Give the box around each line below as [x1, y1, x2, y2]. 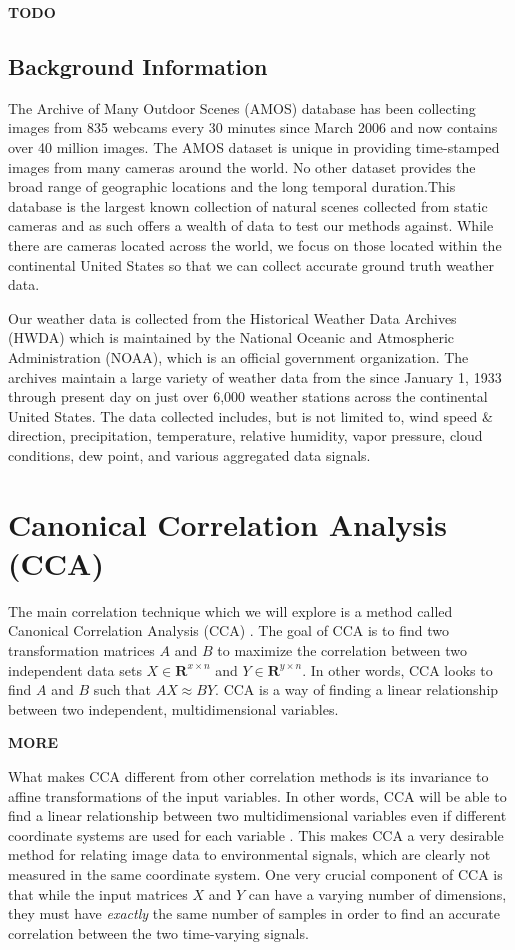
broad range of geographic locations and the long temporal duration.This [8, 176, 456, 197]
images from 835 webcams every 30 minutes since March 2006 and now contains [8, 117, 498, 138]
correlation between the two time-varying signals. [8, 922, 309, 943]
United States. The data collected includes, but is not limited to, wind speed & [8, 405, 493, 426]
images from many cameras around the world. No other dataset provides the [8, 156, 476, 177]
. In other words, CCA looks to [302, 659, 493, 680]
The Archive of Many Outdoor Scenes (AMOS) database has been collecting [8, 97, 476, 118]
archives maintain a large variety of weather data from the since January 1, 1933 [8, 366, 502, 387]
